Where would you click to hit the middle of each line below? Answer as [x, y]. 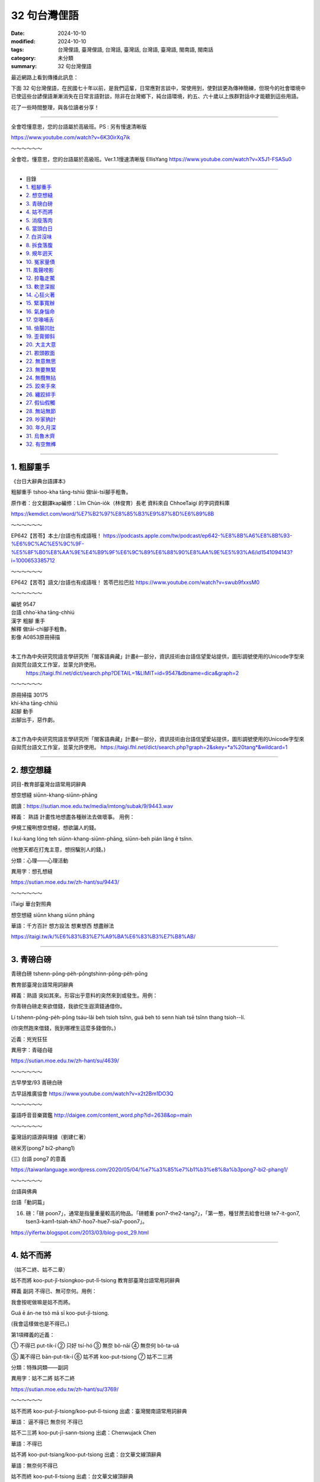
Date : [18, 33]
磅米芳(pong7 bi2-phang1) [43, 1148]
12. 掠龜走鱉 [41, 278]
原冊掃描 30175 [30, 695]
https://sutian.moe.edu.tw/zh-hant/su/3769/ [65, 1389]
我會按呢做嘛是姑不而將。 [42, 1302]
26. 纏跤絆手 [41, 394]
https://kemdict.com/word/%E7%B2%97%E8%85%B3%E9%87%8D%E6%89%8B [113, 514]
